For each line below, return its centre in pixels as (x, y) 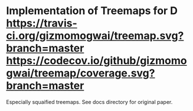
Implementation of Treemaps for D (92, 11)
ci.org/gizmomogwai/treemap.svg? (95, 36)
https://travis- (42, 23)
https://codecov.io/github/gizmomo (97, 61)
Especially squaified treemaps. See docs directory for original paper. (89, 102)
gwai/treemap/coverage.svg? (81, 73)
